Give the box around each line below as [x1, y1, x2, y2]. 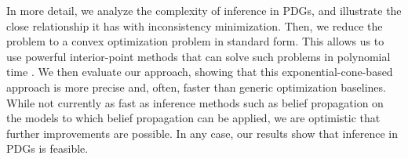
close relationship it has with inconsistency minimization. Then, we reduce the [6, 17, 383, 34]
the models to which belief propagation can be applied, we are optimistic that [6, 110, 381, 126]
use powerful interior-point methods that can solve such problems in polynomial [6, 48, 391, 64]
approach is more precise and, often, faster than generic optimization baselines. [6, 78, 386, 95]
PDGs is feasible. [6, 140, 89, 157]
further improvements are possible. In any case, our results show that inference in [6, 125, 398, 141]
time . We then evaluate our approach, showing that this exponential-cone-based [6, 63, 393, 80]
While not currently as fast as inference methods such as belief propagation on [6, 94, 384, 110]
